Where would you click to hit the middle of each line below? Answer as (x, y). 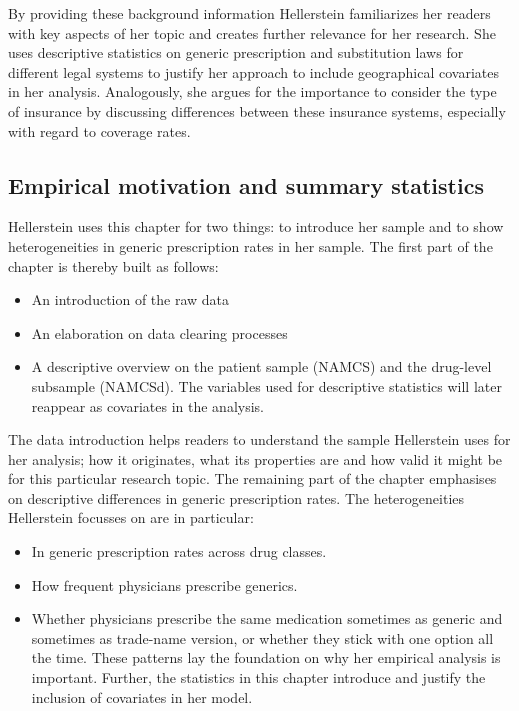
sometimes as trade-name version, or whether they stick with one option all (262, 637)
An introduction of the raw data (130, 299)
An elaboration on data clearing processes (159, 332)
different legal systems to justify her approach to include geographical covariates (253, 71)
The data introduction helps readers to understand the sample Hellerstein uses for (259, 439)
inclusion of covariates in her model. (142, 696)
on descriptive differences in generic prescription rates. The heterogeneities (236, 497)
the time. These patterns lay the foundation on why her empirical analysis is (266, 657)
